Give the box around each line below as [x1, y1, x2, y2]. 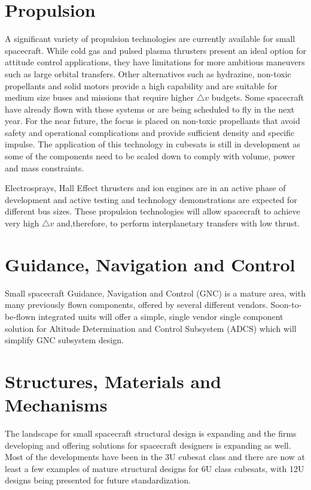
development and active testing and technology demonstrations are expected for [5, 193, 297, 205]
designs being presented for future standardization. [5, 474, 191, 486]
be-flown [5, 310, 36, 322]
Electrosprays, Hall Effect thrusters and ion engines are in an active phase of [5, 182, 286, 194]
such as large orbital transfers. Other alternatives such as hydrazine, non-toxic [5, 67, 291, 80]
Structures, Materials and [5, 368, 221, 393]
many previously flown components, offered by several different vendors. [5, 298, 268, 311]
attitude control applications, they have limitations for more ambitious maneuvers [5, 56, 305, 68]
